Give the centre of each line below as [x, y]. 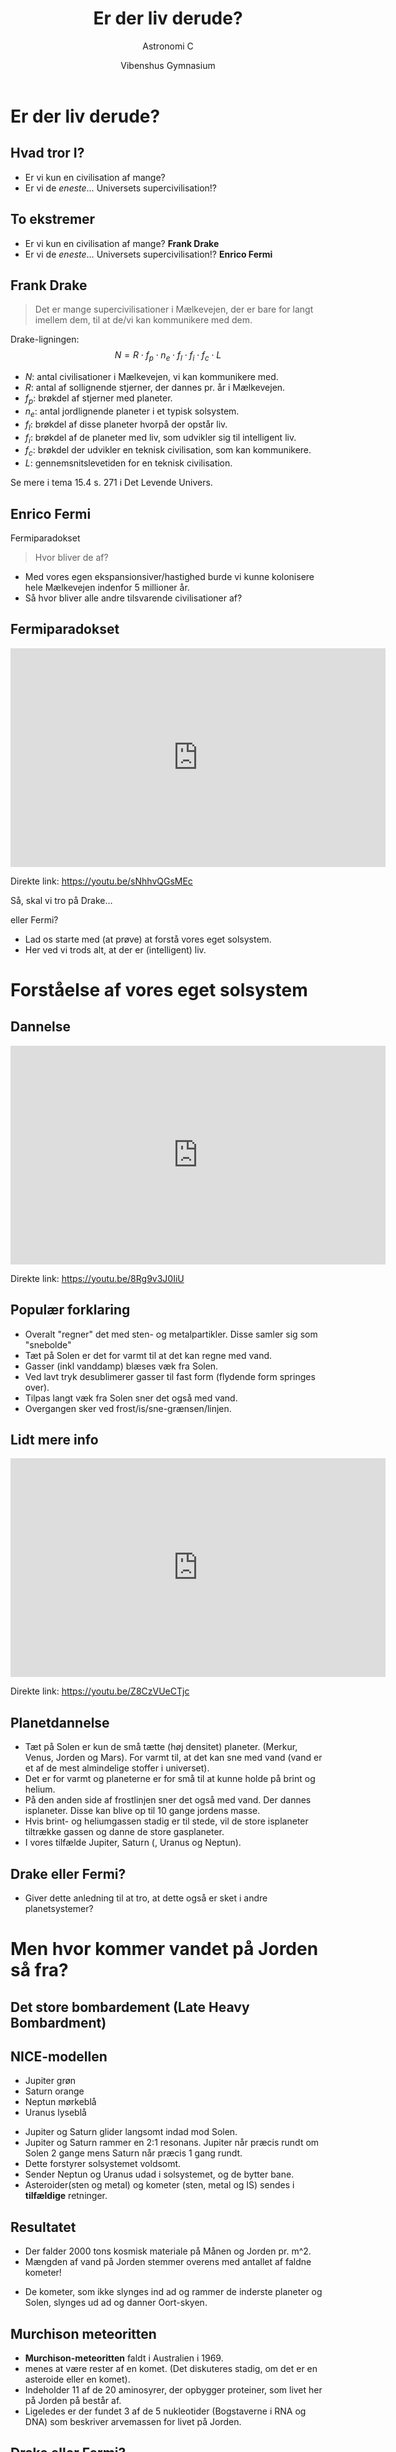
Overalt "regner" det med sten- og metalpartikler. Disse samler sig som [171, 1334]
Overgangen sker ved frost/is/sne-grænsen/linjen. [128, 1408]
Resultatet [43, 2227]
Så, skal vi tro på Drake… [61, 900]
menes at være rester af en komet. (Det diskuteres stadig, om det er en [171, 2369]
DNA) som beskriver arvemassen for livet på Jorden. [133, 2422]
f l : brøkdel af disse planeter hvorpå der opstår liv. [126, 425]
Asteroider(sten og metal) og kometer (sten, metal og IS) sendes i [159, 2185]
